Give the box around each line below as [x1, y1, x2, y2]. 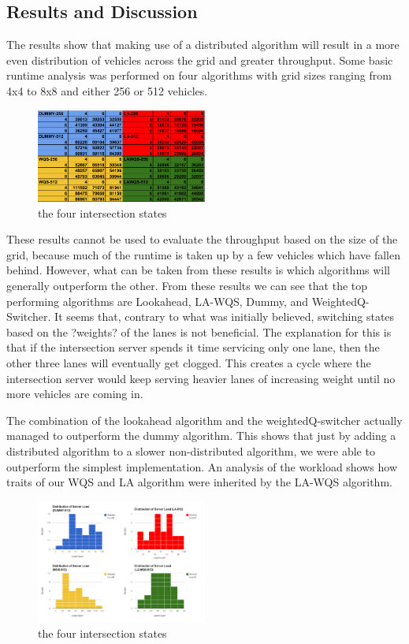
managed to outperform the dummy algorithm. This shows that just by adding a [6, 427, 396, 444]
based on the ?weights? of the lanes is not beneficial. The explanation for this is [6, 323, 392, 340]
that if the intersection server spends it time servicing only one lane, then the [6, 339, 380, 356]
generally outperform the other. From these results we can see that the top [6, 277, 368, 294]
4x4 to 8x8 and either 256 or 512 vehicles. [6, 82, 208, 99]
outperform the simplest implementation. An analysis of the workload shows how [6, 458, 398, 475]
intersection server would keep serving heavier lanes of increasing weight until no [6, 370, 396, 386]
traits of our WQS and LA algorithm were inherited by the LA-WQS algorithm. [6, 474, 392, 490]
